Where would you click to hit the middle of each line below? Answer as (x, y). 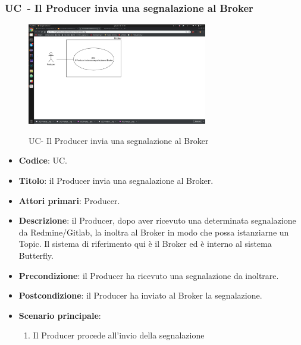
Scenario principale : (60, 315)
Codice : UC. (43, 160)
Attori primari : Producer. (69, 200)
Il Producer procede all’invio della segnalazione (119, 335)
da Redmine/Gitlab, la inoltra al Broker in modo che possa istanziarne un (154, 232)
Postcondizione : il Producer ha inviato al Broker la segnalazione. (140, 295)
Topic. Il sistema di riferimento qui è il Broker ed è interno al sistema (145, 244)
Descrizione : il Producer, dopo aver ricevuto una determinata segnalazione (157, 220)
